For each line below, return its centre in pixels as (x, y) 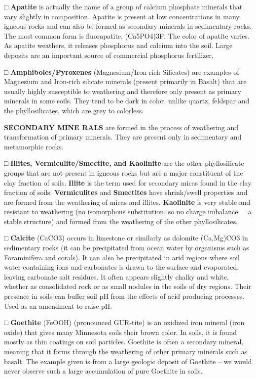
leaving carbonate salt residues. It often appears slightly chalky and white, (116, 276)
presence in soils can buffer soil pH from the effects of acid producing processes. (124, 296)
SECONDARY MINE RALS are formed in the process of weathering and (121, 127)
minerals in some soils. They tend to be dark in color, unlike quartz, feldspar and (127, 101)
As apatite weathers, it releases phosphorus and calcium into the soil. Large (118, 45)
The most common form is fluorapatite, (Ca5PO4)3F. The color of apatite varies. (127, 35)
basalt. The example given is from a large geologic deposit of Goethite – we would (128, 361)
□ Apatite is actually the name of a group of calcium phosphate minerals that (123, 6)
